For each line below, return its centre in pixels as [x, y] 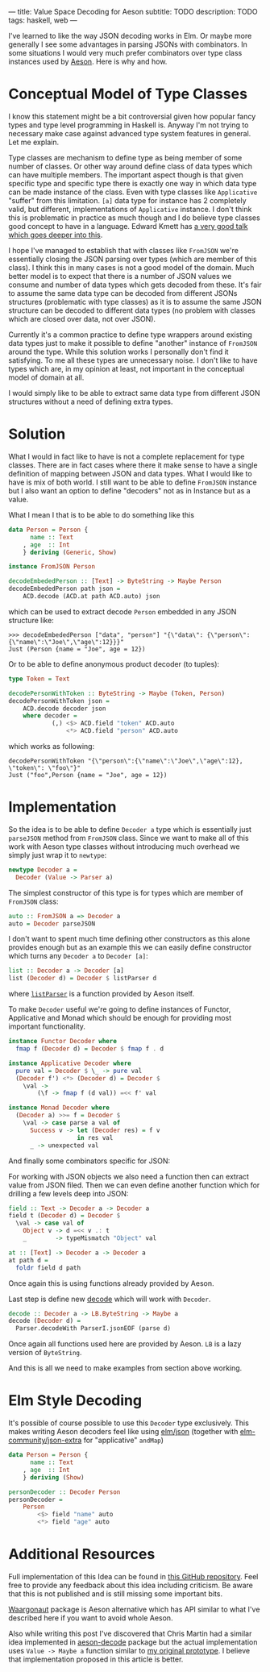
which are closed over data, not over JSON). [82, 318]
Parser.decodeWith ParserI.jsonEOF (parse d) [93, 1329]
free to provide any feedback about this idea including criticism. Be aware [131, 1585]
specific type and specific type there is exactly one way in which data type [133, 183]
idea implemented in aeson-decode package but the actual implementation [133, 1642]
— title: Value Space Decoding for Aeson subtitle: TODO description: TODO [133, 12]
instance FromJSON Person [52, 567]
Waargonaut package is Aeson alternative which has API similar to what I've [134, 1609]
